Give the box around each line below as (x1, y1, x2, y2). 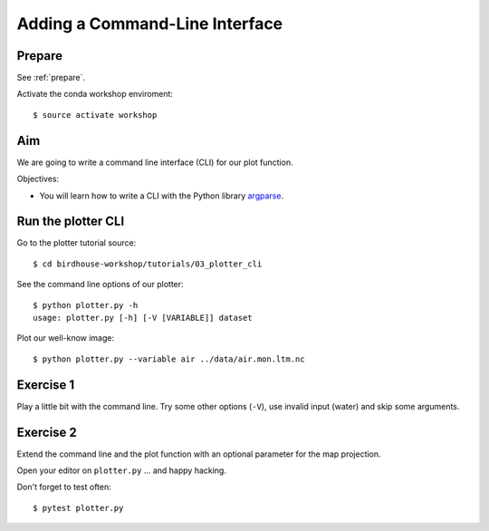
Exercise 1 (16, 377, 75, 392)
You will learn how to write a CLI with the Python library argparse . (39, 190, 284, 201)
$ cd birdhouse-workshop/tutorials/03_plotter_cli (33, 258, 263, 269)
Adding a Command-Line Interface (16, 14, 283, 34)
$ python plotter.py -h (33, 300, 139, 310)
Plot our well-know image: (16, 333, 115, 343)
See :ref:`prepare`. (16, 72, 86, 83)
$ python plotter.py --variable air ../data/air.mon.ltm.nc (33, 353, 305, 364)
